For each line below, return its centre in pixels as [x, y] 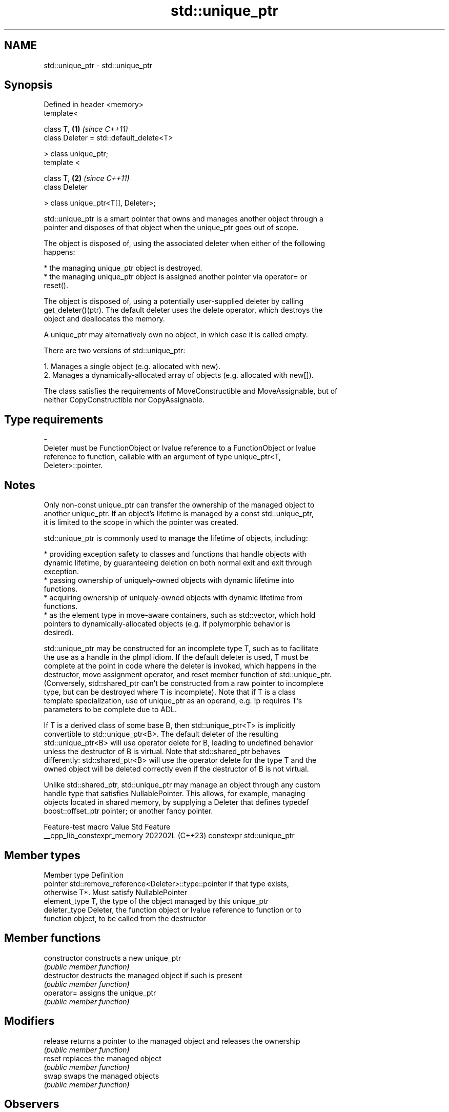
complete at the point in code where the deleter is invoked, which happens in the [180, 666]
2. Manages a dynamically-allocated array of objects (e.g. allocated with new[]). [179, 375]
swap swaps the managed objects [101, 1076]
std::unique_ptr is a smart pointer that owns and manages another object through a [183, 219]
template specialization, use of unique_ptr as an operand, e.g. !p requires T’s [173, 701]
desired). [59, 633]
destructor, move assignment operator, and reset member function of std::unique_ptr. [188, 675]
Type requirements [54, 419]
